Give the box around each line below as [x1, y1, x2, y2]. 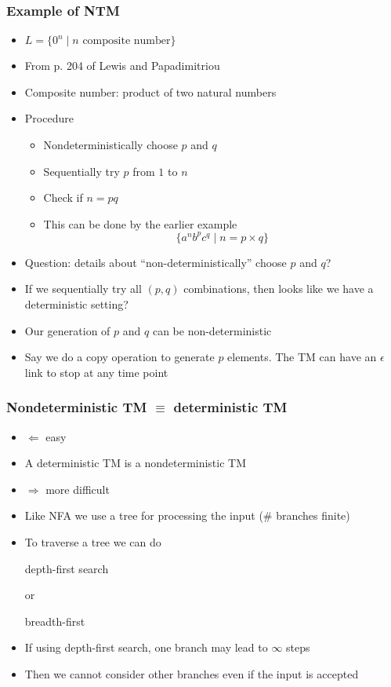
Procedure [24, 110, 74, 126]
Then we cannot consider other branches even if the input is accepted [24, 666, 359, 682]
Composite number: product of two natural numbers [24, 83, 277, 100]
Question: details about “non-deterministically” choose [24, 254, 287, 270]
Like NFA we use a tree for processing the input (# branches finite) [24, 507, 350, 524]
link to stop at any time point [24, 364, 168, 380]
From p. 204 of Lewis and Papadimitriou [24, 57, 220, 74]
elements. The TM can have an [227, 349, 377, 365]
